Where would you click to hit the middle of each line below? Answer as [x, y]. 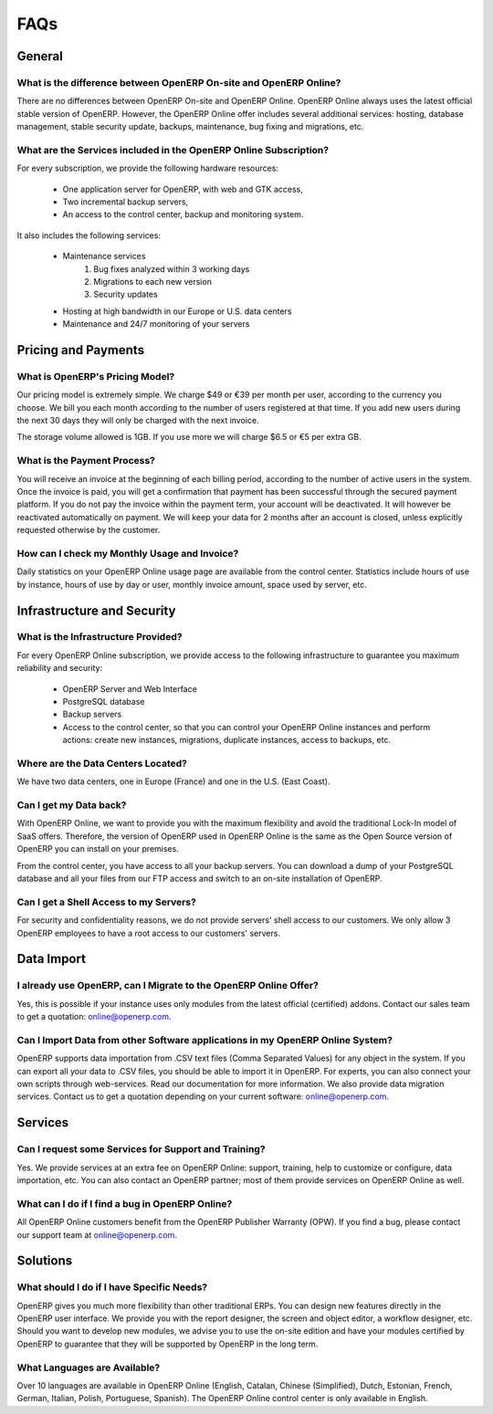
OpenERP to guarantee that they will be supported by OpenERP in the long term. [168, 1344]
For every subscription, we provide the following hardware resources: [147, 168]
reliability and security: [60, 668]
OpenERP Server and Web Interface [130, 688]
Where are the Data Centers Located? [102, 763]
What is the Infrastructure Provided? [100, 637]
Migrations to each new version [152, 281]
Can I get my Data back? [72, 805]
